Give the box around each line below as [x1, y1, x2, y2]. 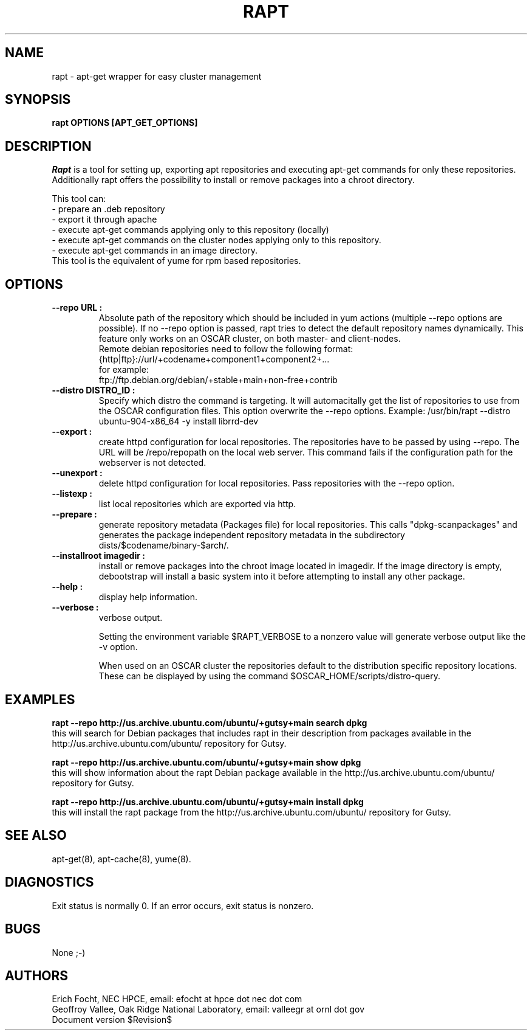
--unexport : [52, 468, 103, 479]
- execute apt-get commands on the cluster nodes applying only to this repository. [52, 235, 381, 246]
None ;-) [52, 947, 86, 958]
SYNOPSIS [5, 92, 71, 108]
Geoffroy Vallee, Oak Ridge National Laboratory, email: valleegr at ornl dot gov [52, 1004, 365, 1015]
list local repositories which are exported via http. [98, 499, 296, 510]
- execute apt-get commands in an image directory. [52, 245, 257, 256]
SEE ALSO [5, 828, 67, 843]
